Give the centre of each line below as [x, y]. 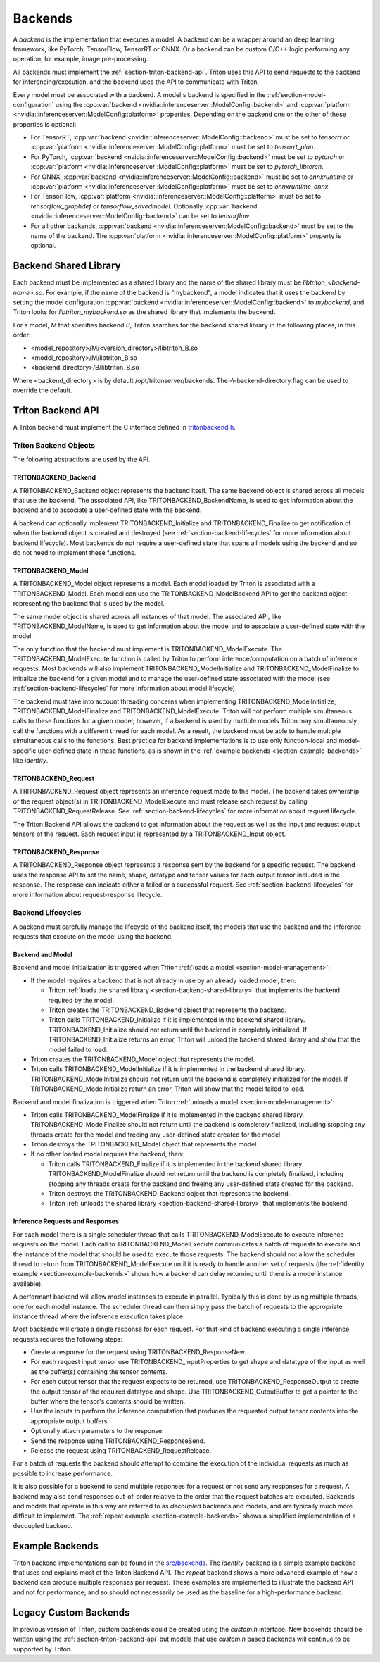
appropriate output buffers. [70, 1421]
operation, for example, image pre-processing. [81, 59]
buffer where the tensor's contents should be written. [108, 1401]
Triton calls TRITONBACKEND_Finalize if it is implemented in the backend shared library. [176, 1164]
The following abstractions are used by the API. [82, 460]
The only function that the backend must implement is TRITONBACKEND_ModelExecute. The [148, 649]
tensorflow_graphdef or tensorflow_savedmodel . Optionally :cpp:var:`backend [144, 206]
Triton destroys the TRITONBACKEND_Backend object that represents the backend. [169, 1194]
